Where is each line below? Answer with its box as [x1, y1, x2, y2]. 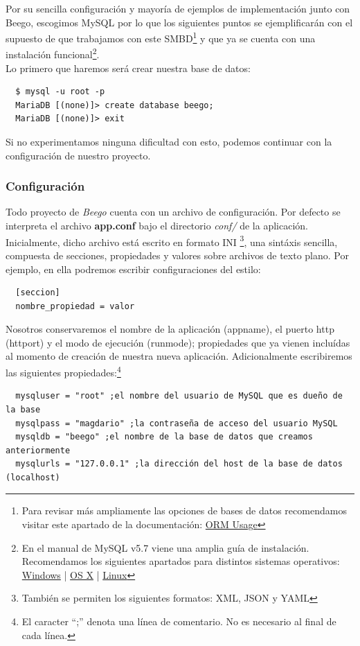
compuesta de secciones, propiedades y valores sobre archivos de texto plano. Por [6, 247, 349, 262]
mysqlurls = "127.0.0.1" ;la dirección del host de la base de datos [15, 459, 343, 469]
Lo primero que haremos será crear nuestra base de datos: [6, 60, 251, 75]
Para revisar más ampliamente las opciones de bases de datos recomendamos [21, 503, 347, 518]
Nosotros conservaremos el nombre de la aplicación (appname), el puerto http [6, 322, 334, 336]
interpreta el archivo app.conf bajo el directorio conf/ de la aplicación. [6, 218, 308, 233]
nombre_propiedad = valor [15, 301, 135, 311]
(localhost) [6, 472, 60, 482]
